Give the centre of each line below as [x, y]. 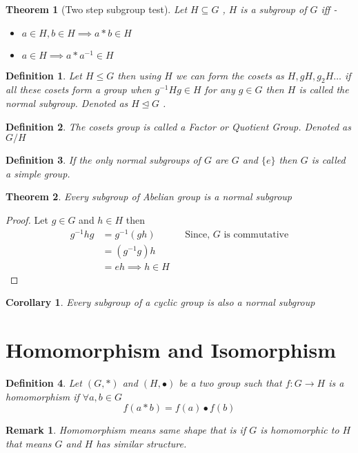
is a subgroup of [274, 9]
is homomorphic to [300, 430]
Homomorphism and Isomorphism [171, 350]
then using [139, 75]
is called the [324, 89]
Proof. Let [27, 219]
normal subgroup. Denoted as [67, 103]
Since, [198, 234]
